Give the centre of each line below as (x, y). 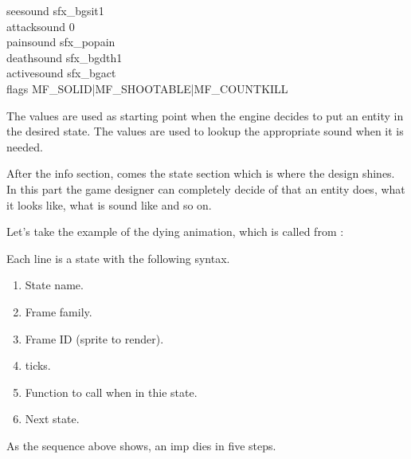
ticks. (38, 365)
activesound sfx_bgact (61, 73)
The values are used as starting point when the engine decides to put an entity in (205, 115)
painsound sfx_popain (61, 42)
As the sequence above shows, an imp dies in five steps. (141, 445)
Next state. (52, 419)
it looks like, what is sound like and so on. (109, 204)
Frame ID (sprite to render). (94, 338)
